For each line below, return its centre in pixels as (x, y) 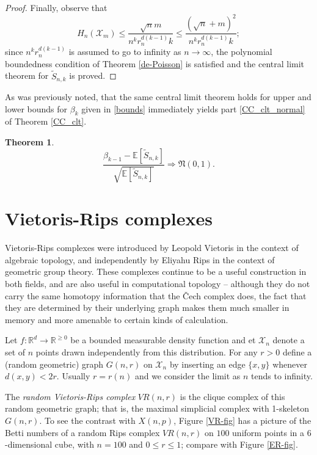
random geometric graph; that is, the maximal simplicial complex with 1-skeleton (157, 408)
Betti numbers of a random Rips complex (82, 432)
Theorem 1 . (30, 142)
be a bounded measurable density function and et (163, 340)
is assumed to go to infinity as (125, 52)
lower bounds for (36, 108)
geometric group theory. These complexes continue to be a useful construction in (156, 271)
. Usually (73, 376)
